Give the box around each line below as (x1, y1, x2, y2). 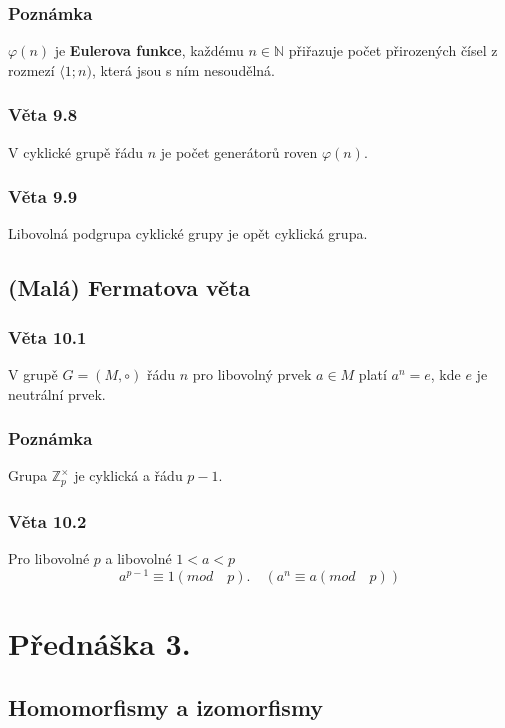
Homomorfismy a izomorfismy (8, 691, 324, 722)
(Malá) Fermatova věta (8, 272, 251, 303)
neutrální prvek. (8, 383, 106, 404)
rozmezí (8, 59, 55, 80)
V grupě (8, 364, 58, 385)
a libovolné (105, 548, 172, 569)
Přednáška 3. (8, 622, 191, 663)
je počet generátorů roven (160, 141, 318, 162)
